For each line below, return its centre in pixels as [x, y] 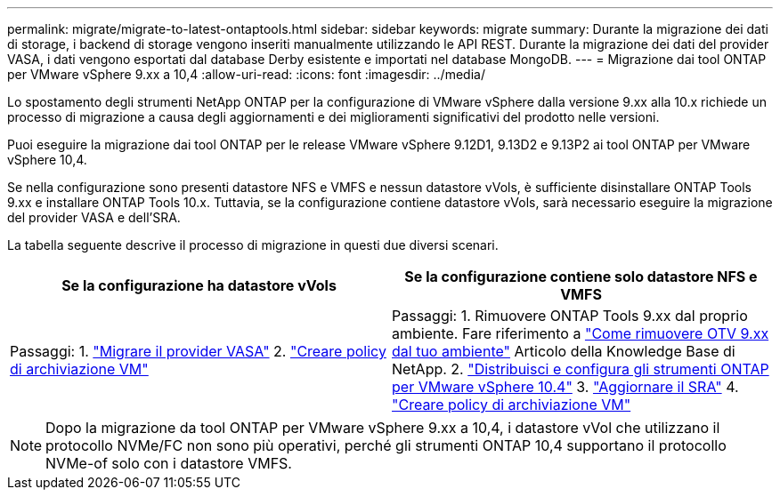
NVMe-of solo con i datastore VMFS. [169, 463]
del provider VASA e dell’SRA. [94, 217]
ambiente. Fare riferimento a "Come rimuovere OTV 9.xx [581, 333]
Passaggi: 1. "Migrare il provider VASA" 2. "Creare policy [198, 351]
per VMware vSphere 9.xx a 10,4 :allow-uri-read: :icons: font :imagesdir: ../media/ [246, 74]
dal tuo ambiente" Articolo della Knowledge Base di [564, 351]
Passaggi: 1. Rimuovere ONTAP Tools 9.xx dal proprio [570, 316]
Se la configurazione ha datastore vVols [199, 285]
